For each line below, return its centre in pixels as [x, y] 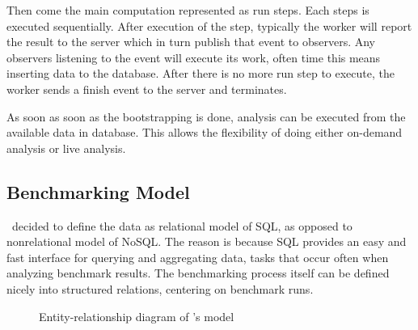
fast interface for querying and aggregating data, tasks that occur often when [198, 257]
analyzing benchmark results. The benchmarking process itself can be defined [198, 273]
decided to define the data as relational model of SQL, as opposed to [182, 225]
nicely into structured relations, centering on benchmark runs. [160, 288]
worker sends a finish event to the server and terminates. [147, 89]
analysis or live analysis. [66, 148]
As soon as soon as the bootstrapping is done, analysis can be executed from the [206, 116]
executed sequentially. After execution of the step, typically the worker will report [209, 25]
